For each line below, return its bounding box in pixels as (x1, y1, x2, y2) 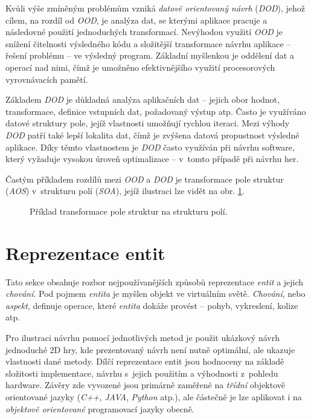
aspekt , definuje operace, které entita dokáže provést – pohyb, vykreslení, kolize (5, 299, 298, 311)
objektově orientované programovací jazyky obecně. (5, 402, 194, 415)
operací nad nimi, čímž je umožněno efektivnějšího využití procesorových (5, 60, 275, 73)
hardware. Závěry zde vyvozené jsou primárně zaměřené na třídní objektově (5, 378, 286, 391)
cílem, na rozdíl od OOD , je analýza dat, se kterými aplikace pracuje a (5, 13, 268, 26)
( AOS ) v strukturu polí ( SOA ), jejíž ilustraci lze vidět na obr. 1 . (5, 184, 245, 197)
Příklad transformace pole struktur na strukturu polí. (30, 204, 228, 217)
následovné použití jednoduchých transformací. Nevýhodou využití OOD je (5, 25, 283, 38)
